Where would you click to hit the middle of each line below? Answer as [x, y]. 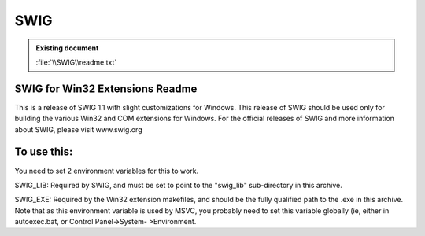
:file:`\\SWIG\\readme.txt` [76, 62]
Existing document [67, 48]
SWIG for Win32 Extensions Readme [106, 88]
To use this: [44, 152]
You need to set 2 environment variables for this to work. [107, 171]
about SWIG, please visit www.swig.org [78, 129]
